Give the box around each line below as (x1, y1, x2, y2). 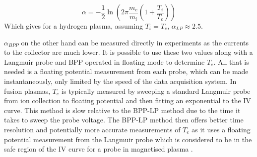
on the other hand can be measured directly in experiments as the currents (21, 37, 249, 47)
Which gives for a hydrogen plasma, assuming (4, 21, 143, 31)
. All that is (213, 56, 249, 67)
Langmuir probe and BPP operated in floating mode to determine (4, 56, 205, 67)
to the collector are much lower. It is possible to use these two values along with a (4, 47, 253, 57)
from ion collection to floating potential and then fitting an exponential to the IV (4, 95, 251, 106)
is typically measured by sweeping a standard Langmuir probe (62, 85, 251, 96)
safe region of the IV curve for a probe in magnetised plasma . (4, 144, 193, 154)
